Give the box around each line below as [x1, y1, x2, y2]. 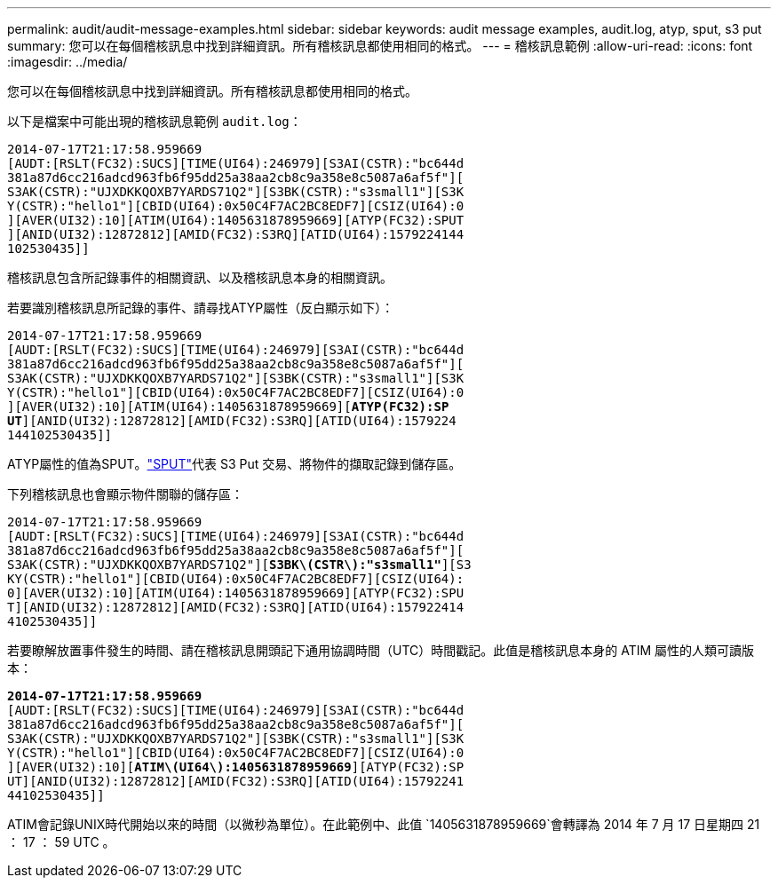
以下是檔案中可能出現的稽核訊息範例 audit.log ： [7, 114, 302, 129]
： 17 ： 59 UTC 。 [7, 834, 115, 849]
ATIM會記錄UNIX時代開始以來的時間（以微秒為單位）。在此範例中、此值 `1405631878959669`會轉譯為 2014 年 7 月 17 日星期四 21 [7, 817, 760, 832]
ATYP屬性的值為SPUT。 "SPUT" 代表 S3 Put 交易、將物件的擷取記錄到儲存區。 [7, 456, 462, 471]
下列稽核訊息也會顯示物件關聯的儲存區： [7, 486, 243, 502]
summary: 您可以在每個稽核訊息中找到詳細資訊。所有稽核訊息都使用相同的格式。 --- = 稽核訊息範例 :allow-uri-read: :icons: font [7, 38, 753, 53]
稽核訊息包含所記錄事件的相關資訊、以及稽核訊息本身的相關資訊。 [7, 270, 393, 285]
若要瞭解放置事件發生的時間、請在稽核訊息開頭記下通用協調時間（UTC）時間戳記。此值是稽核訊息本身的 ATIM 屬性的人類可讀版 [7, 643, 755, 658]
